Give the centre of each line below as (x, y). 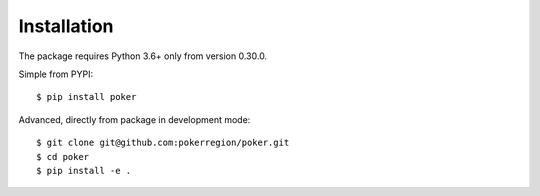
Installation (66, 26)
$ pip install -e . (84, 170)
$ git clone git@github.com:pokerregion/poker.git (163, 143)
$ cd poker (63, 156)
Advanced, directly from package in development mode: (134, 119)
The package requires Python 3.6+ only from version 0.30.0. (143, 56)
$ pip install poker (86, 97)
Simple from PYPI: (56, 74)
